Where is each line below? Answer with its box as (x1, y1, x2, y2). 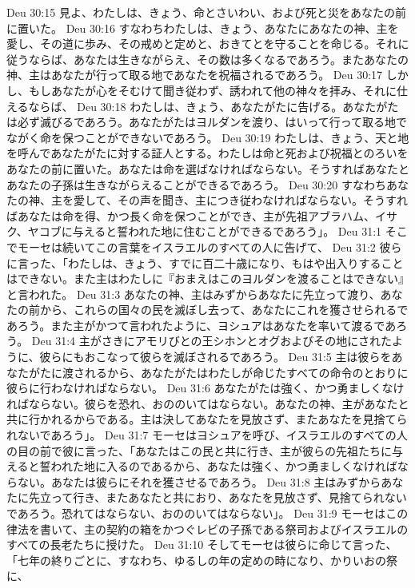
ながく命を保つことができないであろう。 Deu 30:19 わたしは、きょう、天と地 (6, 129, 409, 145)
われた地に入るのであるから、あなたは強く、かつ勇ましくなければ (50, 458, 397, 475)
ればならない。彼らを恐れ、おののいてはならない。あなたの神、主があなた (6, 395, 398, 411)
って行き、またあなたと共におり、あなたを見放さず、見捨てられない (50, 489, 407, 506)
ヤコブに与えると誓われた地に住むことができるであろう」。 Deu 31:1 (27, 223, 382, 240)
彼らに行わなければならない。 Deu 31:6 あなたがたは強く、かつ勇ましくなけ (6, 379, 405, 396)
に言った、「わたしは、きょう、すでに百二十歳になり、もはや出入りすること (6, 254, 404, 271)
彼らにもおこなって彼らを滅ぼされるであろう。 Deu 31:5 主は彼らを (39, 348, 392, 365)
